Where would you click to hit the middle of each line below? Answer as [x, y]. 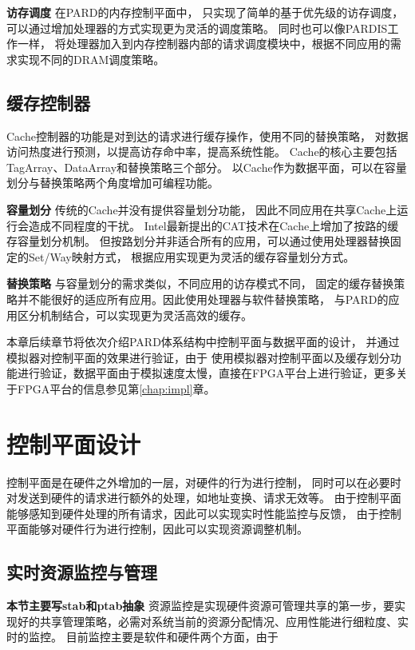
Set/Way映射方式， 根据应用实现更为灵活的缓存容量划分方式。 [192, 256]
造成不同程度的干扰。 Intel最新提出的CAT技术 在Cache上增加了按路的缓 [213, 225]
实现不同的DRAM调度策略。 [91, 59]
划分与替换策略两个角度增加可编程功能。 [113, 183]
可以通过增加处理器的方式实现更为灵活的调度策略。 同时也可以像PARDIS [197, 28]
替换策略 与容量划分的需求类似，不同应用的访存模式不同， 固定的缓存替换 [200, 283]
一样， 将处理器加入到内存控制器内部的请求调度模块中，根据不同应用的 [204, 44]
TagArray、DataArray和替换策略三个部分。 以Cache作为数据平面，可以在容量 [207, 167]
